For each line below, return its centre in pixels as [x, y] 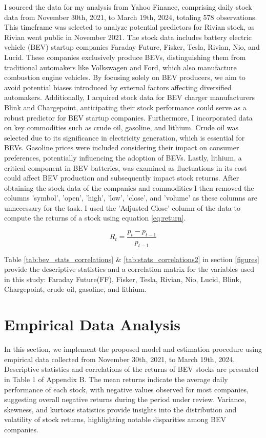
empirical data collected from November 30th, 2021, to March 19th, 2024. [120, 359]
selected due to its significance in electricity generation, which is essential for [125, 137]
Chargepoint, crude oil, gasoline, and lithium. [75, 289]
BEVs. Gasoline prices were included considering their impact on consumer [122, 147]
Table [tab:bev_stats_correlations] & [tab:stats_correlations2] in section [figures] [132, 259]
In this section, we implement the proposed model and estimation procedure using [133, 349]
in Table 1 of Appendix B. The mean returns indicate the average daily [116, 379]
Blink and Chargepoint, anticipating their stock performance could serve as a [125, 107]
